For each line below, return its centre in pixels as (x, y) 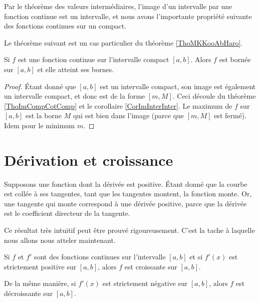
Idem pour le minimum (40, 125)
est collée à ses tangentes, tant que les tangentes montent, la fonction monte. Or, (128, 194)
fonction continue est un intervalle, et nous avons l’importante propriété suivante (128, 16)
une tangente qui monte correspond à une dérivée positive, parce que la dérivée (125, 203)
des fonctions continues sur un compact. (65, 26)
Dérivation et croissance (89, 160)
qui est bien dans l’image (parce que (128, 115)
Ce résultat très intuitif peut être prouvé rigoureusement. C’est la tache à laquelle (129, 230)
